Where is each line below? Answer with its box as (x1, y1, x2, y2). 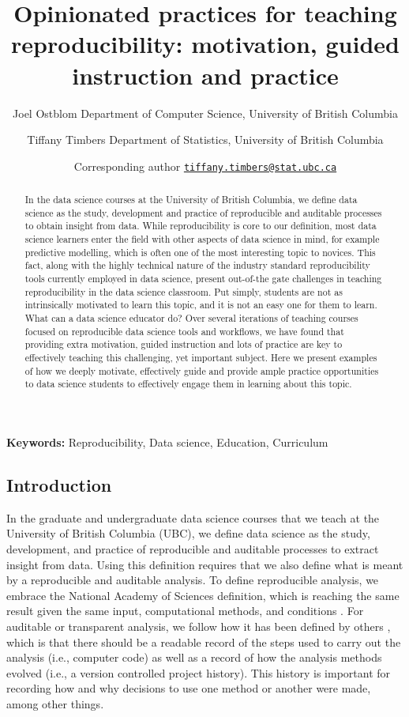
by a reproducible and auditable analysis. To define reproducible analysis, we (6, 572, 379, 588)
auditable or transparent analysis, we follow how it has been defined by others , (6, 617, 391, 634)
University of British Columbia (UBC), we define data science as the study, (6, 525, 370, 542)
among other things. (6, 695, 104, 711)
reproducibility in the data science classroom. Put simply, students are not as (24, 285, 343, 298)
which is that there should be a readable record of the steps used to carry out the (6, 633, 401, 650)
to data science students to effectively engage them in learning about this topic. (24, 377, 352, 391)
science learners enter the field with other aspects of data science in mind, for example (24, 232, 380, 246)
